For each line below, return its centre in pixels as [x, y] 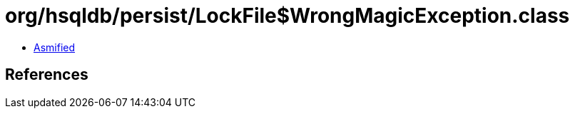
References [47, 75]
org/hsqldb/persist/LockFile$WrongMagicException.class [287, 16]
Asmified [55, 47]
